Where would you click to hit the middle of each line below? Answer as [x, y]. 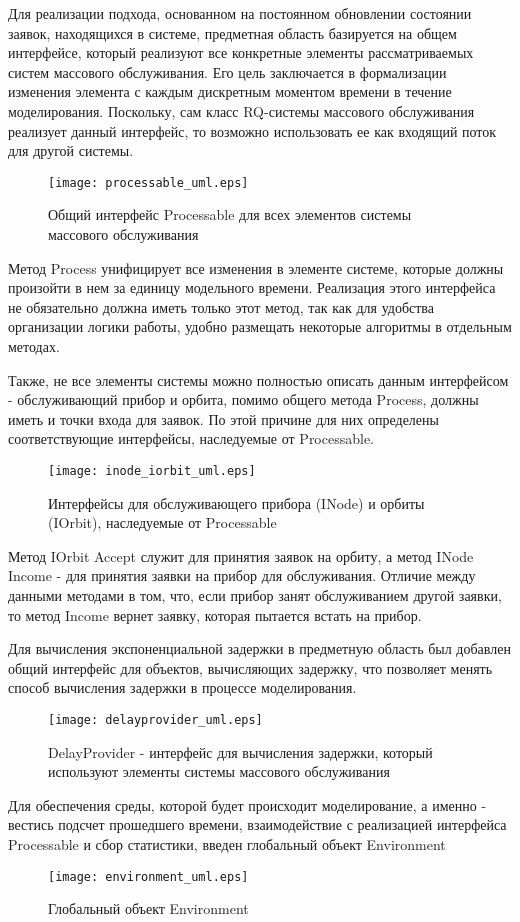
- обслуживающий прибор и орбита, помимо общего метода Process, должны [243, 399]
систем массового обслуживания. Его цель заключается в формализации [227, 71]
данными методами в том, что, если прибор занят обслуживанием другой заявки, [255, 594]
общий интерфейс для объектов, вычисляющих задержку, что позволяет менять [250, 667]
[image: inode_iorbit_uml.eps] [152, 470]
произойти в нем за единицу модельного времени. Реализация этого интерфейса [252, 287]
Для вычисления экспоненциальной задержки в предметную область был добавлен [259, 648]
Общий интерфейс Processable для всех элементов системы [230, 214]
